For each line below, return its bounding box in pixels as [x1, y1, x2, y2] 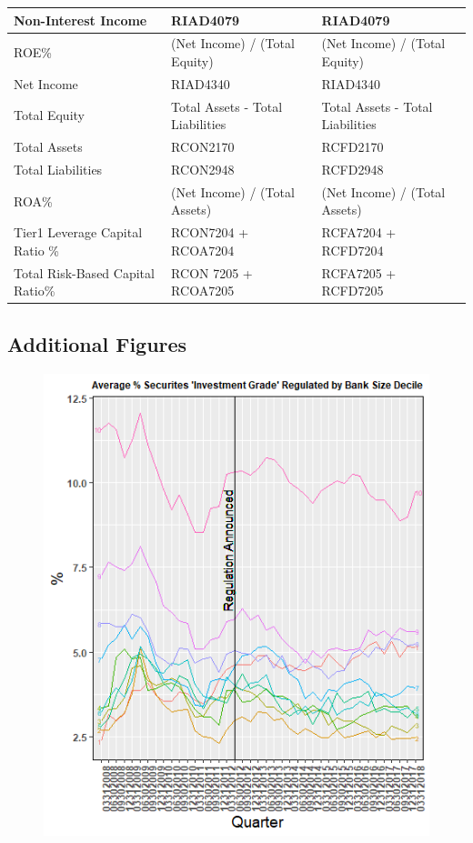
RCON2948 [171, 159, 235, 178]
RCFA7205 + [321, 263, 397, 282]
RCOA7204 [171, 240, 235, 259]
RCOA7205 [171, 281, 235, 300]
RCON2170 [171, 137, 235, 156]
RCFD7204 [321, 240, 384, 259]
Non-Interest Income [14, 10, 147, 29]
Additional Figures [7, 329, 187, 357]
